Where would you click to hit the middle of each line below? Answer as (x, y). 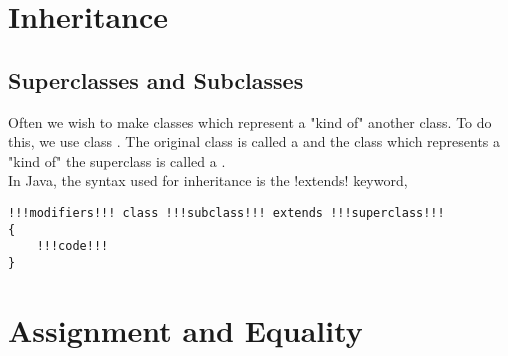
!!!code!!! (72, 246)
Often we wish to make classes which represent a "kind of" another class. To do (250, 121)
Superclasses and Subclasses (156, 79)
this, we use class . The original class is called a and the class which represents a (254, 141)
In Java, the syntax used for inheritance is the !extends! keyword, (208, 180)
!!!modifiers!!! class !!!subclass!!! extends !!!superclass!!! (226, 212)
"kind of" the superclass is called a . (117, 160)
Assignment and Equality (185, 329)
